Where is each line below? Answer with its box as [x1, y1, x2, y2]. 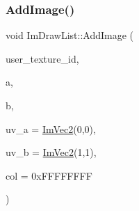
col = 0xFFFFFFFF [6, 168, 92, 182]
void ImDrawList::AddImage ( [6, 28, 134, 42]
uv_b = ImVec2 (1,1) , [6, 145, 97, 159]
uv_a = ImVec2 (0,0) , [6, 121, 96, 136]
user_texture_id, [6, 51, 79, 65]
